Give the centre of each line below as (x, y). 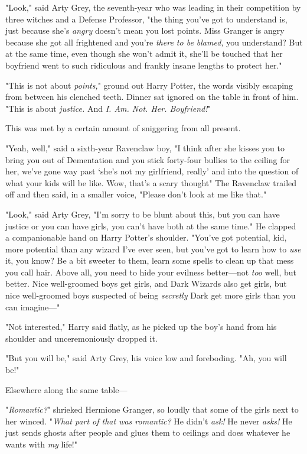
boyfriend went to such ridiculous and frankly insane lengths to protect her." (144, 65)
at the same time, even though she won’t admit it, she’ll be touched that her (144, 53)
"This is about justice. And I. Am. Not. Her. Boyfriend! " (108, 108)
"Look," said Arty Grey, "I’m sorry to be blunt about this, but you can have (143, 214)
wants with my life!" (41, 444)
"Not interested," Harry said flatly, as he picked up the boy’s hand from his (141, 327)
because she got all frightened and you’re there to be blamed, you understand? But (154, 42)
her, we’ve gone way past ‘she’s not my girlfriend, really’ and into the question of (152, 171)
